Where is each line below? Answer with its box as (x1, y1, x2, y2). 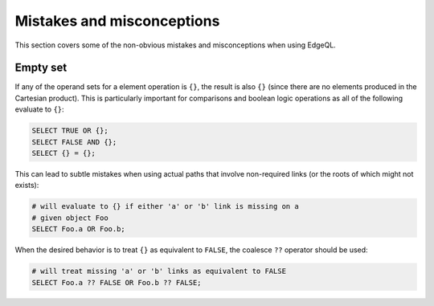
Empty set (14, 61, 68, 75)
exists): (14, 181, 39, 190)
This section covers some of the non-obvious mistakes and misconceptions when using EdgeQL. (14, 40, 337, 50)
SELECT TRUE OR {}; (31, 126, 108, 136)
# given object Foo (31, 213, 108, 222)
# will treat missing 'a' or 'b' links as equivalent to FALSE (31, 267, 287, 276)
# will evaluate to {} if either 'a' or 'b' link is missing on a (31, 202, 299, 211)
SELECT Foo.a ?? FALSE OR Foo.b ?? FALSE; (31, 278, 202, 287)
